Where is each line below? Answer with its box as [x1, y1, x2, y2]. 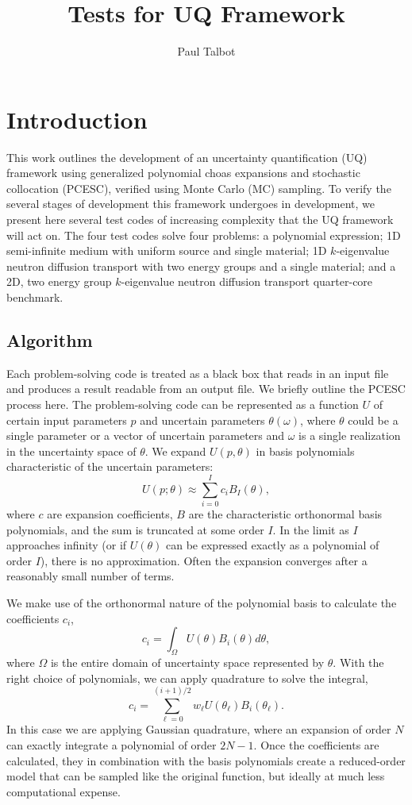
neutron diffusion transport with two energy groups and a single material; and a [6, 257, 396, 274]
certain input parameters [6, 411, 127, 428]
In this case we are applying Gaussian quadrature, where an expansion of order [6, 721, 391, 738]
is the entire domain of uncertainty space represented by [50, 654, 325, 671]
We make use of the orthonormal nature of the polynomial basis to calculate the [6, 595, 397, 611]
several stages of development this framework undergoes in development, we [6, 195, 375, 212]
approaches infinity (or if [6, 537, 127, 553]
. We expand [144, 442, 206, 459]
